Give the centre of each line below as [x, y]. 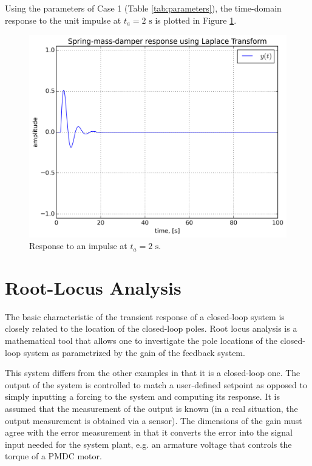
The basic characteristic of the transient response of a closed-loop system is [145, 316]
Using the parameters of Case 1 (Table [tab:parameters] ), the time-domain [143, 8]
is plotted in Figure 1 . [196, 20]
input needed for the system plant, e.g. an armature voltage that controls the [148, 444]
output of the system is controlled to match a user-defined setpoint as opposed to [156, 384]
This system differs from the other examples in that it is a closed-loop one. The [153, 373]
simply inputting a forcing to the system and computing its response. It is [142, 396]
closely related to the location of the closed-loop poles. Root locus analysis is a [151, 328]
